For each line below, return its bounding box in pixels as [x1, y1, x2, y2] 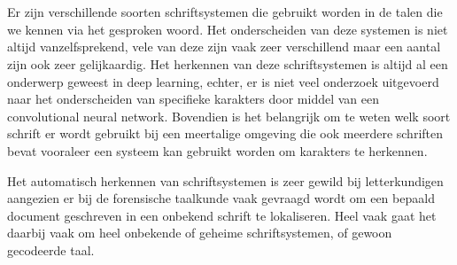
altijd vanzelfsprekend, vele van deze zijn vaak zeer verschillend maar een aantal [7, 37, 441, 56]
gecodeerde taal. [7, 240, 95, 259]
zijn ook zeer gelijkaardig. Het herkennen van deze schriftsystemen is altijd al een [7, 54, 448, 73]
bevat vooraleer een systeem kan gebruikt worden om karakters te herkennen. [7, 141, 428, 160]
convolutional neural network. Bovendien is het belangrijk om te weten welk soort [7, 106, 451, 125]
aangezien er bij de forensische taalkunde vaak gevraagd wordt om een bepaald [7, 189, 435, 207]
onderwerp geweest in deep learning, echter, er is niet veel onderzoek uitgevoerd [7, 72, 439, 90]
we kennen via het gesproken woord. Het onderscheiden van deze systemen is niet [7, 19, 448, 38]
